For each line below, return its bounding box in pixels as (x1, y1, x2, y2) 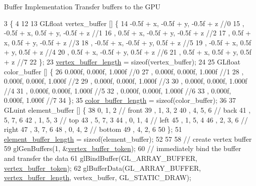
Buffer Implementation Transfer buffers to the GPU (4, 1, 161, 11)
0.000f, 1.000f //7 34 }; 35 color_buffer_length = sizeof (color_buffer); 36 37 (4, 95, 236, 105)
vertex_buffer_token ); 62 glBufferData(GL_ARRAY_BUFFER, (4, 162, 201, 173)
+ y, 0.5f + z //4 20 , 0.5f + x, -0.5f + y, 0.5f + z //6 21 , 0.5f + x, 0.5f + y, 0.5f (4, 47, 252, 57)
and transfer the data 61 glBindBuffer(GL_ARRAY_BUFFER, (4, 153, 198, 163)
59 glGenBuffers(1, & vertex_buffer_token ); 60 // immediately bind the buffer (4, 143, 241, 154)
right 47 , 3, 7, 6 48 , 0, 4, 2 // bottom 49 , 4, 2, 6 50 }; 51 (4, 124, 182, 134)
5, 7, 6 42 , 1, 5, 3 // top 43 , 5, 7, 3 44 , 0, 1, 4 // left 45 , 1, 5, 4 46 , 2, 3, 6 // (4, 114, 248, 124)
